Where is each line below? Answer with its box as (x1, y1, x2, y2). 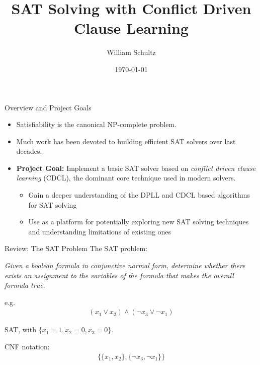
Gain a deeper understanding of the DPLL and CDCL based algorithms (28, 190, 250, 200)
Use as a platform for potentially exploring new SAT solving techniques (28, 216, 249, 227)
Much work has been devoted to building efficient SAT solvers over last (16, 136, 236, 146)
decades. (16, 146, 42, 156)
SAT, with (5, 324, 37, 335)
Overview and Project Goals (5, 102, 92, 112)
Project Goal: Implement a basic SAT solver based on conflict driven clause (16, 162, 256, 173)
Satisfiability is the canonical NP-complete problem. (16, 119, 177, 130)
